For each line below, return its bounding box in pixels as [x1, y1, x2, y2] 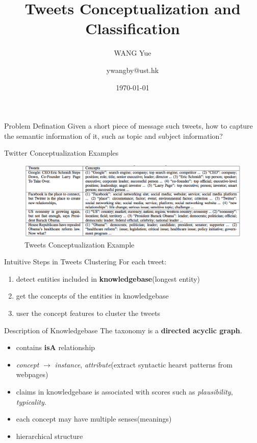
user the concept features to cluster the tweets [16, 308, 161, 318]
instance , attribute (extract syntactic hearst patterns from [55, 359, 233, 370]
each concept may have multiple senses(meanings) [16, 413, 172, 424]
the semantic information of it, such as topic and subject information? [4, 130, 223, 141]
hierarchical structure [16, 430, 83, 441]
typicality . [16, 396, 46, 407]
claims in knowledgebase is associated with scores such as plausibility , [16, 386, 233, 397]
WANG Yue [114, 47, 151, 58]
